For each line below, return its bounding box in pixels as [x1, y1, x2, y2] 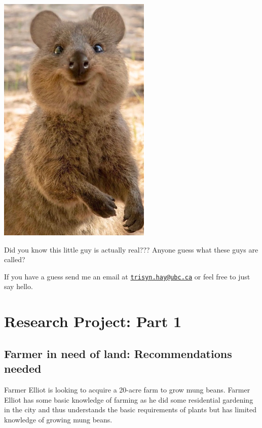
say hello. [4, 281, 33, 292]
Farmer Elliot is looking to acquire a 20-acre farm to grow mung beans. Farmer [4, 384, 250, 395]
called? [4, 254, 25, 265]
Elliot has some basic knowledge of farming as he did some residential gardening [4, 394, 253, 405]
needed [4, 361, 42, 376]
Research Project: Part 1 [4, 311, 182, 332]
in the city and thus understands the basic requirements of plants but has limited [4, 404, 257, 415]
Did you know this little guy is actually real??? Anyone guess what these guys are [4, 244, 258, 255]
